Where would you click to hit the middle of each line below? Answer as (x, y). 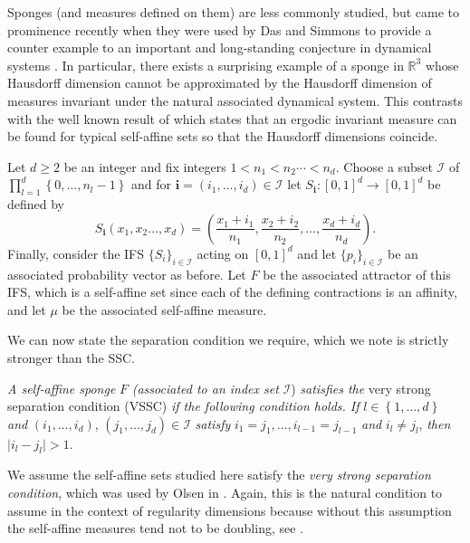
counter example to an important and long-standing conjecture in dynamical (220, 48)
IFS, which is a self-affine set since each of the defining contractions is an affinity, (232, 292)
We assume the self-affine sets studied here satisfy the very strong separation (219, 475)
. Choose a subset (384, 166)
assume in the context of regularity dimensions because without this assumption (230, 510)
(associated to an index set (205, 388)
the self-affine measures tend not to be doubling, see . (155, 528)
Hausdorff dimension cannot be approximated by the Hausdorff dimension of (220, 83)
